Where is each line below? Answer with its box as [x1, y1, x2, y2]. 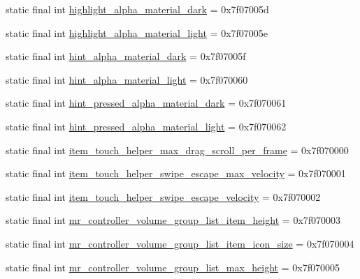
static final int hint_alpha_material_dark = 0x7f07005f [6, 49, 246, 63]
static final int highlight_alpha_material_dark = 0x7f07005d [6, 2, 269, 16]
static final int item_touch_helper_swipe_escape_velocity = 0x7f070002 [6, 189, 321, 204]
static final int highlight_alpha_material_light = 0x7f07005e [6, 25, 268, 40]
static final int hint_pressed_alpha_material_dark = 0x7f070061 [6, 96, 287, 110]
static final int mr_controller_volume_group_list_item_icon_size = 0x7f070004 [6, 236, 354, 250]
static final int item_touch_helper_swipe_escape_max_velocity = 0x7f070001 [6, 166, 346, 181]
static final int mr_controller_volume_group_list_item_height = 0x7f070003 [6, 213, 341, 227]
